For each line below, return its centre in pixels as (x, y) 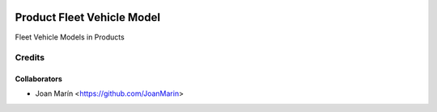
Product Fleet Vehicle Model (88, 17)
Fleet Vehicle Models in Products (70, 37)
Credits (30, 58)
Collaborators (38, 79)
